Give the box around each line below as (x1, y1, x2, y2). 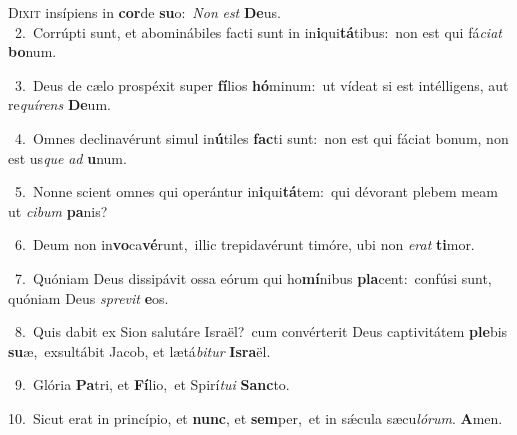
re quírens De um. (8, 94, 111, 115)
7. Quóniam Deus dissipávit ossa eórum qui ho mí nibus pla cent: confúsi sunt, (14, 267, 492, 288)
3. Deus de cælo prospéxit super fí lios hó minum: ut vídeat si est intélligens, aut (14, 74, 509, 95)
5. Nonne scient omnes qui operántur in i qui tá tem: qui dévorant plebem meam (14, 181, 498, 202)
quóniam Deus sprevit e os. (8, 287, 169, 308)
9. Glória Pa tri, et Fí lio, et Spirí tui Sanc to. (14, 374, 290, 395)
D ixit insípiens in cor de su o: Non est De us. (8, 2, 281, 22)
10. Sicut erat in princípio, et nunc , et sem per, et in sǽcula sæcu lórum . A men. (8, 407, 503, 428)
